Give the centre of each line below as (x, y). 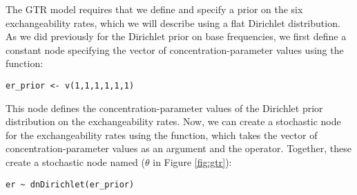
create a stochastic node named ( (75, 162)
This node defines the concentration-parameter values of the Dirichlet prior (164, 108)
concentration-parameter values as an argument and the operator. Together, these (178, 148)
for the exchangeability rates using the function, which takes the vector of (162, 134)
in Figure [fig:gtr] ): (192, 162)
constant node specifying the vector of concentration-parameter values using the (175, 49)
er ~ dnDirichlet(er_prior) (70, 184)
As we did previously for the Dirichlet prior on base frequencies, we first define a (176, 36)
